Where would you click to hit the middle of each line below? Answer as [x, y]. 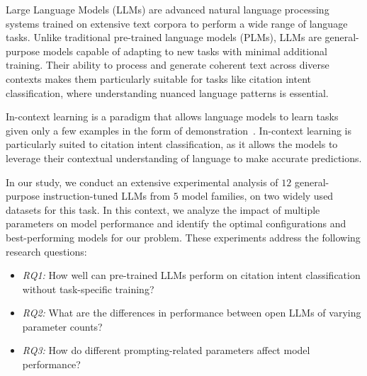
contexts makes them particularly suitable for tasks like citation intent [158, 78]
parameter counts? [62, 326]
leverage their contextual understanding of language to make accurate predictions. [184, 158]
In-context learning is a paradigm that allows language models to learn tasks [172, 116]
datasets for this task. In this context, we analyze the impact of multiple [163, 209]
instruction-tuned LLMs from [107, 196]
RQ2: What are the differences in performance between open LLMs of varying [192, 313]
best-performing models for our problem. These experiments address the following [183, 237]
